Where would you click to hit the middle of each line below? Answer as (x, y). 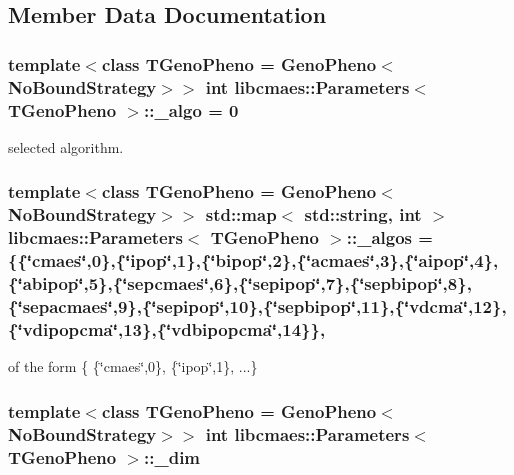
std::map (241, 214)
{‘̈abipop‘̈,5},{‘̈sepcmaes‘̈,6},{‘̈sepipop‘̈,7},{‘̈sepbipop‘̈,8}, (240, 283)
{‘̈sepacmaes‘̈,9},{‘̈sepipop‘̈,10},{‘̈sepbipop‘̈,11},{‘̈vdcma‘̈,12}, (257, 305)
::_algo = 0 (191, 109)
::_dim (172, 456)
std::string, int (363, 214)
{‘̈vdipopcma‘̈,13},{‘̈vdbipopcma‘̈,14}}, (167, 328)
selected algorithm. (66, 146)
